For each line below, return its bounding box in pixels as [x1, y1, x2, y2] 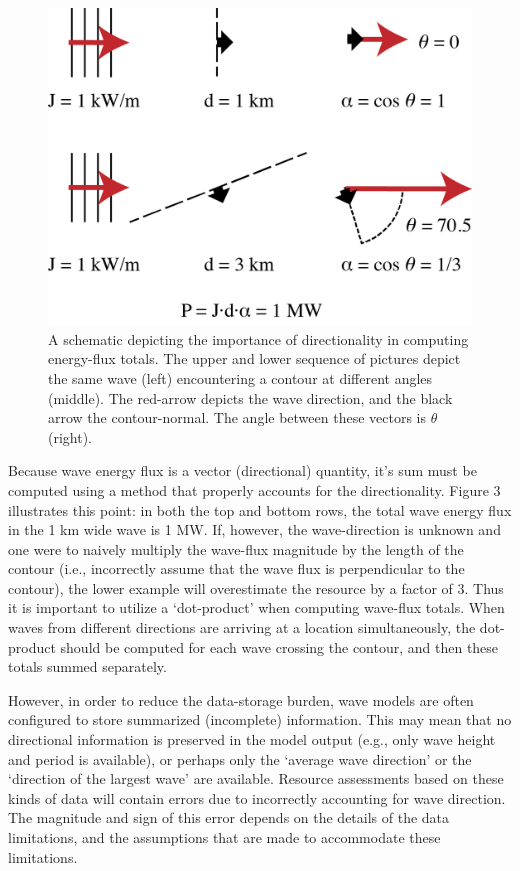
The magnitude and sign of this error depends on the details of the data [8, 807, 450, 828]
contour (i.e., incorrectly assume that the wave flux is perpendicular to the [8, 558, 465, 579]
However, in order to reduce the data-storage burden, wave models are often [8, 689, 474, 710]
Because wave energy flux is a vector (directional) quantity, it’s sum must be [8, 460, 477, 481]
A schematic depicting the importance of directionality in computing [48, 328, 469, 349]
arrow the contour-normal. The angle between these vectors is [48, 407, 426, 428]
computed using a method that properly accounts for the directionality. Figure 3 [8, 479, 501, 500]
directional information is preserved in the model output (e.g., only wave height [8, 729, 496, 750]
